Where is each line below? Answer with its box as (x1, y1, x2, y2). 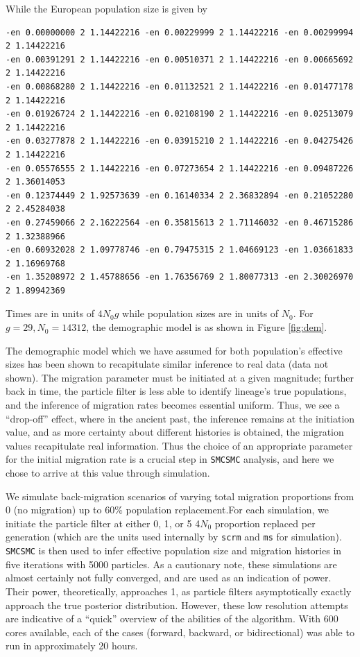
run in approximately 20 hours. (6, 638, 138, 653)
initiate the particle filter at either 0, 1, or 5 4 (6, 515, 200, 530)
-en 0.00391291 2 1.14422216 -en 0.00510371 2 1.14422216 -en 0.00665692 (6, 54, 354, 65)
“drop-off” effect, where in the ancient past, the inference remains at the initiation (6, 411, 355, 425)
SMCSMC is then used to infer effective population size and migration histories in (6, 543, 342, 558)
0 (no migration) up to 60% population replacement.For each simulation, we (6, 502, 329, 517)
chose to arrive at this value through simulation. (6, 466, 210, 480)
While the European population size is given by (6, 1, 207, 15)
